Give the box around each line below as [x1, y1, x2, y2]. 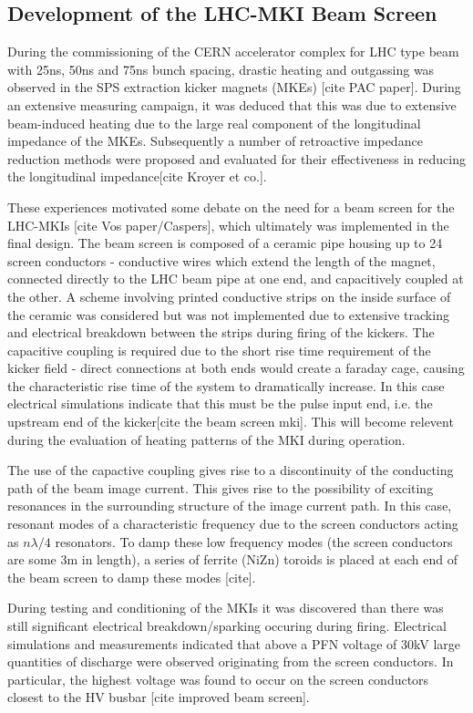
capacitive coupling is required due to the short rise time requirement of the [7, 340, 431, 359]
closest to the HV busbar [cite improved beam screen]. [7, 687, 310, 707]
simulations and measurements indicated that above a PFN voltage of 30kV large [7, 634, 460, 653]
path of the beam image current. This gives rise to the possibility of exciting [7, 478, 434, 497]
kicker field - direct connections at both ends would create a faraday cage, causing [7, 358, 465, 377]
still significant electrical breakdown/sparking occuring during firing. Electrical [7, 616, 447, 635]
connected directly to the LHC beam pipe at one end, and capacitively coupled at [7, 269, 464, 288]
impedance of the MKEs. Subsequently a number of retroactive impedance [7, 131, 423, 150]
